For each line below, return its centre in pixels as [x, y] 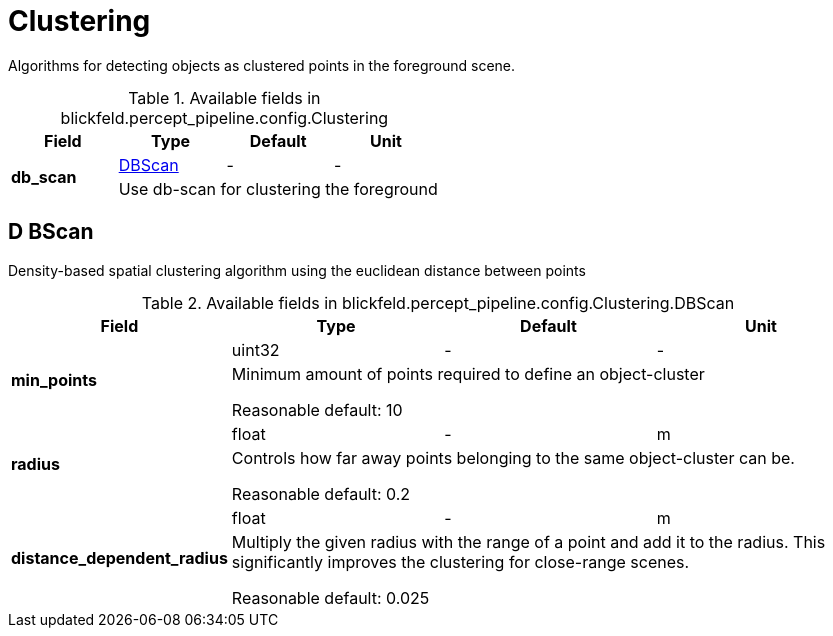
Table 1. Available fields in [224, 97]
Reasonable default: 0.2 [321, 493]
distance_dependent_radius [119, 557]
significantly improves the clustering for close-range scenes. [460, 561]
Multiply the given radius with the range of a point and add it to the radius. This [528, 541]
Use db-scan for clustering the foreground [278, 188]
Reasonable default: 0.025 [330, 597]
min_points [54, 379]
